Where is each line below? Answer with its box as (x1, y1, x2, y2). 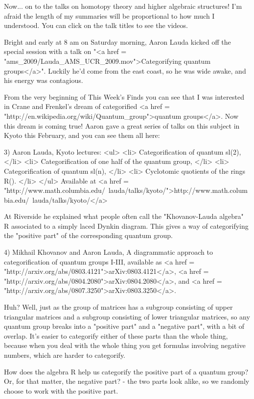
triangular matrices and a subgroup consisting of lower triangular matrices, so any (4, 311, 250, 321)
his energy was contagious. (4, 75, 83, 85)
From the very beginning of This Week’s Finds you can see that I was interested (4, 91, 244, 102)
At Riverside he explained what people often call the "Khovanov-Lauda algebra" (4, 211, 244, 221)
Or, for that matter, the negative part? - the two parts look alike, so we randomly (4, 376, 250, 386)
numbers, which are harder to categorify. (4, 350, 126, 360)
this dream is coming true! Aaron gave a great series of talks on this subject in (4, 120, 240, 131)
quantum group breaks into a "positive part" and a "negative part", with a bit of (4, 321, 245, 331)
